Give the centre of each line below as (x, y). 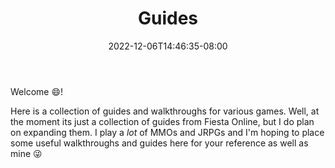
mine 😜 (26, 153)
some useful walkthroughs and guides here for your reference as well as (159, 143)
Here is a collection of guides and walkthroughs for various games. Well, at (165, 111)
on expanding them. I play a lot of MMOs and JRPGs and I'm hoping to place (167, 132)
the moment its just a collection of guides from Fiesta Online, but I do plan (162, 121)
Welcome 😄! (37, 91)
